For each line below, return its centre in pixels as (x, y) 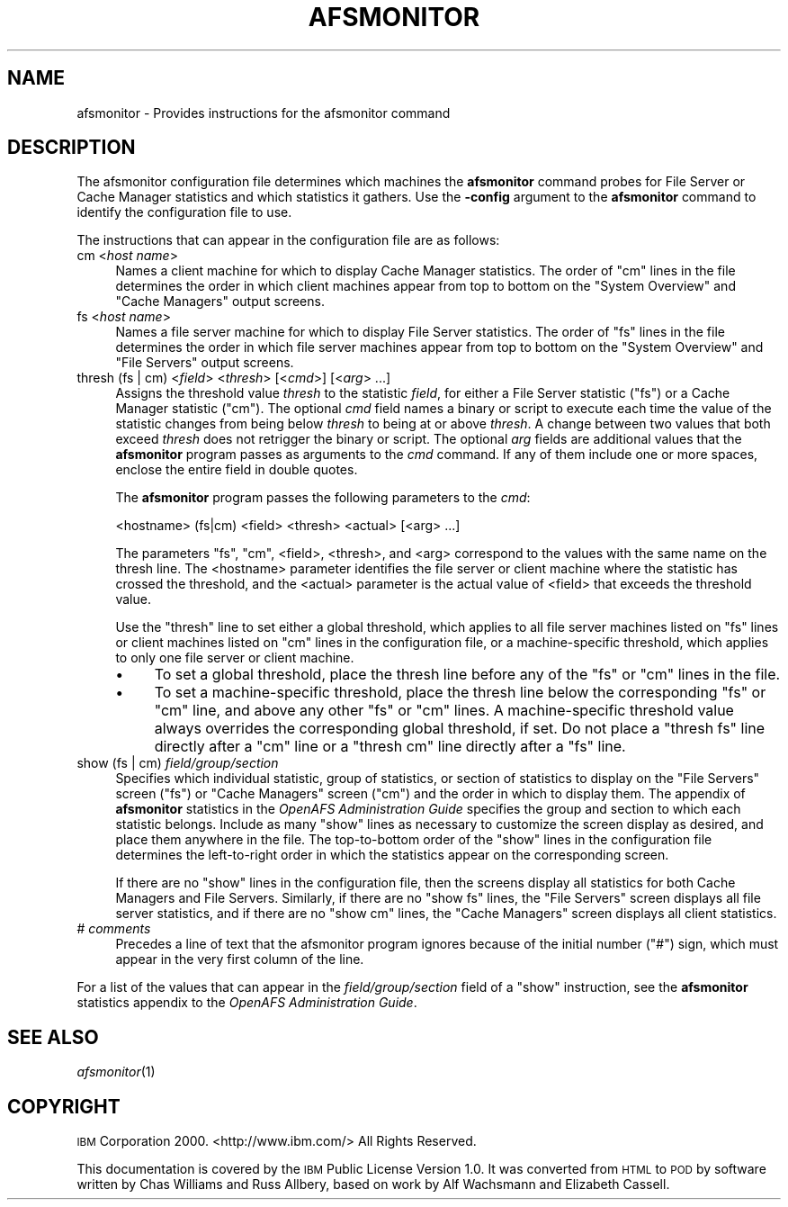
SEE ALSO (53, 1037)
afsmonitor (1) (116, 1072)
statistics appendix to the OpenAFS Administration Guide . (247, 1003)
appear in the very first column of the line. (240, 959)
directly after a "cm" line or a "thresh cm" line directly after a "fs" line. (390, 747)
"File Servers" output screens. (205, 363)
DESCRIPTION (72, 148)
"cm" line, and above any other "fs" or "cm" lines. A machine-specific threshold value (444, 711)
